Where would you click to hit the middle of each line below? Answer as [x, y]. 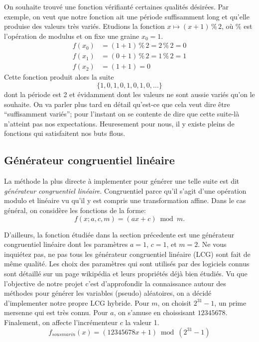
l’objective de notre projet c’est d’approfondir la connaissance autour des [115, 283]
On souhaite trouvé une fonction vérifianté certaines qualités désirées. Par [117, 6]
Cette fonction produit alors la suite [59, 77]
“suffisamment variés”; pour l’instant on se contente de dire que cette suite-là [122, 114]
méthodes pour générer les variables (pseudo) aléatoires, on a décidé [108, 293]
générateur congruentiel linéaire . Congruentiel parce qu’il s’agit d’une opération [125, 190]
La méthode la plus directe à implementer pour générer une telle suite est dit [122, 181]
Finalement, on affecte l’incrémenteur [61, 322]
